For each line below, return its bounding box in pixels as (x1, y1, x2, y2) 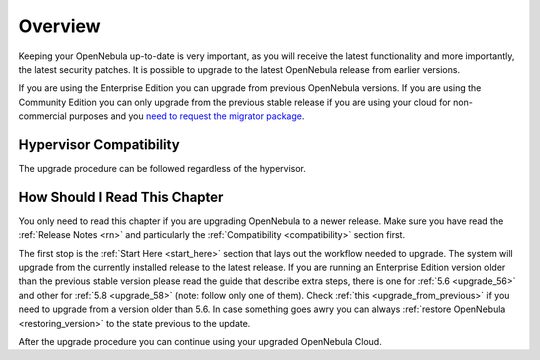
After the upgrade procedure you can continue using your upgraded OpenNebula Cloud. (18, 336, 382, 348)
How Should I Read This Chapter (18, 188, 224, 205)
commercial (18, 110, 67, 122)
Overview (18, 15, 101, 37)
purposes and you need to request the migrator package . (68, 110, 305, 122)
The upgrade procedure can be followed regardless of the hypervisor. (18, 163, 307, 175)
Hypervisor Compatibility (18, 136, 180, 153)
